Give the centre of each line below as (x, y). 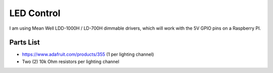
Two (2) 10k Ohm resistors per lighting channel (71, 61)
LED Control (35, 13)
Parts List (25, 43)
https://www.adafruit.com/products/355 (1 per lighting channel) (88, 54)
